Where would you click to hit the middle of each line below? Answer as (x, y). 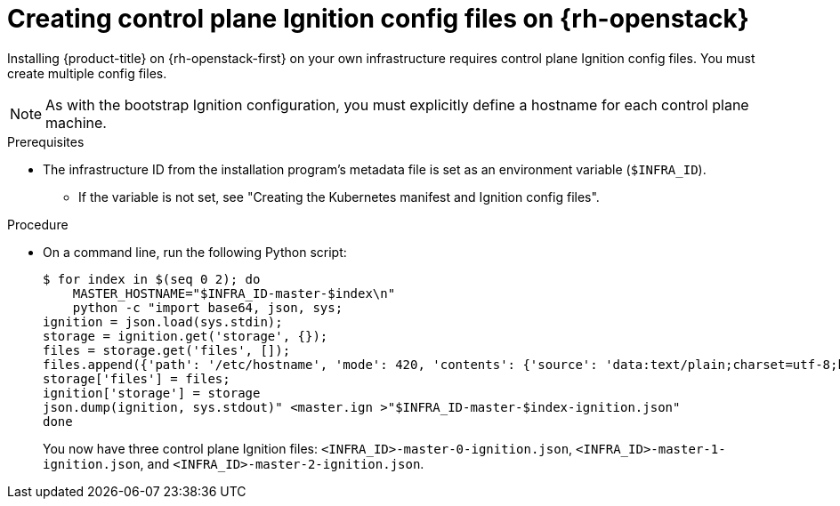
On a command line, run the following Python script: (195, 252)
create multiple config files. (87, 73)
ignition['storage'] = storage (152, 393)
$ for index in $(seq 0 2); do (152, 279)
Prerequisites (46, 141)
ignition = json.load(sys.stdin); (163, 321)
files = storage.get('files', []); (167, 350)
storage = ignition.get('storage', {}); (186, 336)
